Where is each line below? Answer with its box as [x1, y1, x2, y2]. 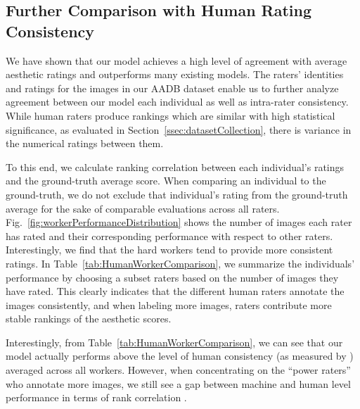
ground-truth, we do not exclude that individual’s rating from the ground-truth [6, 187, 348, 201]
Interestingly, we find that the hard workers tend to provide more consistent [6, 242, 333, 257]
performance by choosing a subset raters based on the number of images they [6, 270, 339, 284]
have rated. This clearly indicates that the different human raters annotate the [6, 284, 345, 298]
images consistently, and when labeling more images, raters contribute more [6, 297, 332, 312]
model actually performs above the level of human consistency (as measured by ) [6, 348, 354, 363]
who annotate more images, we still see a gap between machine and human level [6, 376, 351, 391]
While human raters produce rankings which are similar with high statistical [6, 108, 335, 122]
